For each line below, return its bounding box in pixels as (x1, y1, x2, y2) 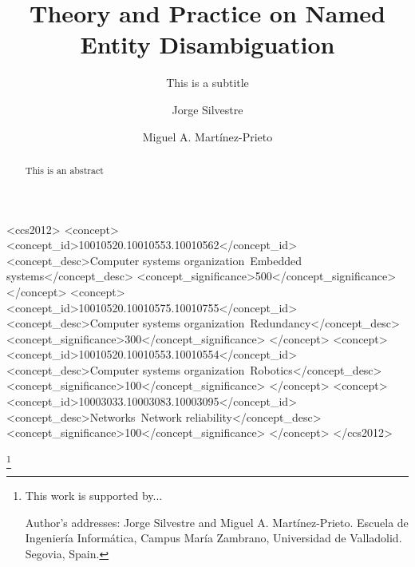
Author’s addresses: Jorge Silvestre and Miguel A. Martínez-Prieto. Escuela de (25, 513, 409, 530)
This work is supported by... (25, 487, 163, 504)
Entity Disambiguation (80, 28, 335, 61)
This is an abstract (25, 163, 104, 176)
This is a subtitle (166, 74, 249, 91)
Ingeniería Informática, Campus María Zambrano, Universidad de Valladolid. (25, 529, 402, 546)
